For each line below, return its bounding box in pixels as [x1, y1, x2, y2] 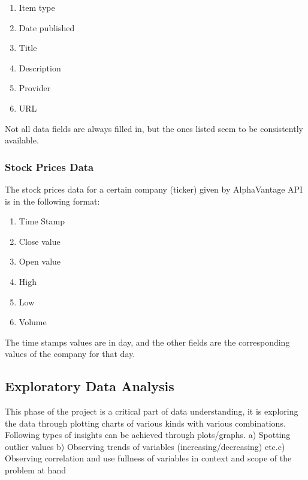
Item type [19, 1, 55, 13]
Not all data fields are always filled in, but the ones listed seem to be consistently [5, 122, 303, 134]
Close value [19, 235, 61, 247]
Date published [19, 21, 75, 34]
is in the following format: [5, 194, 100, 207]
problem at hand [5, 464, 66, 476]
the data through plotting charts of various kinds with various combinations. [5, 416, 286, 429]
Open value [19, 255, 61, 268]
